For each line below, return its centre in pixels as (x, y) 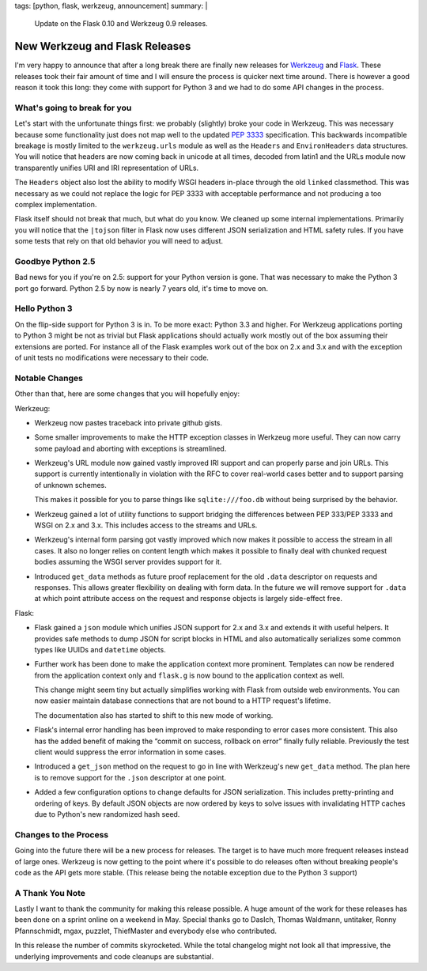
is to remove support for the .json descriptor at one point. (130, 777)
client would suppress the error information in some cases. (130, 752)
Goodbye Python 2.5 (55, 261)
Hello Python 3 (43, 308)
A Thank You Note (50, 893)
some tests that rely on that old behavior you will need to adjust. (119, 241)
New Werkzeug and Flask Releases (103, 46)
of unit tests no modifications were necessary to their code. (112, 357)
